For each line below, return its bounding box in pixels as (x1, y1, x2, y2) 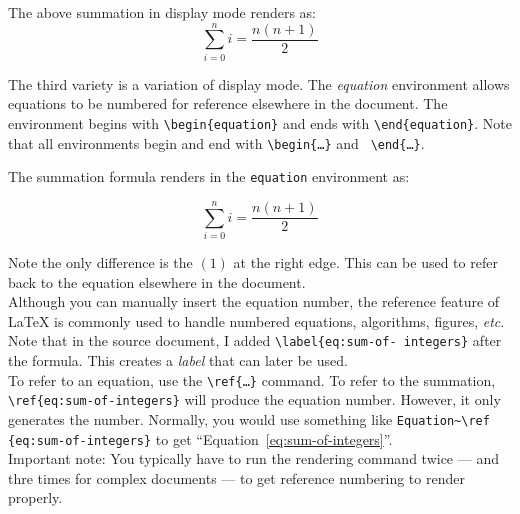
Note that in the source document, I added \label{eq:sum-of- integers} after (8, 330, 502, 351)
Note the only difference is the (8, 252, 193, 272)
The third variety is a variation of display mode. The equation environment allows (8, 73, 510, 94)
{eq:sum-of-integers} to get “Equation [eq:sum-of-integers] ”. (8, 428, 393, 449)
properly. (8, 487, 63, 508)
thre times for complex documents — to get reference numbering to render (8, 467, 465, 488)
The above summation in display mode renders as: (8, 2, 316, 22)
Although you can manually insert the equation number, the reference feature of (8, 291, 500, 312)
